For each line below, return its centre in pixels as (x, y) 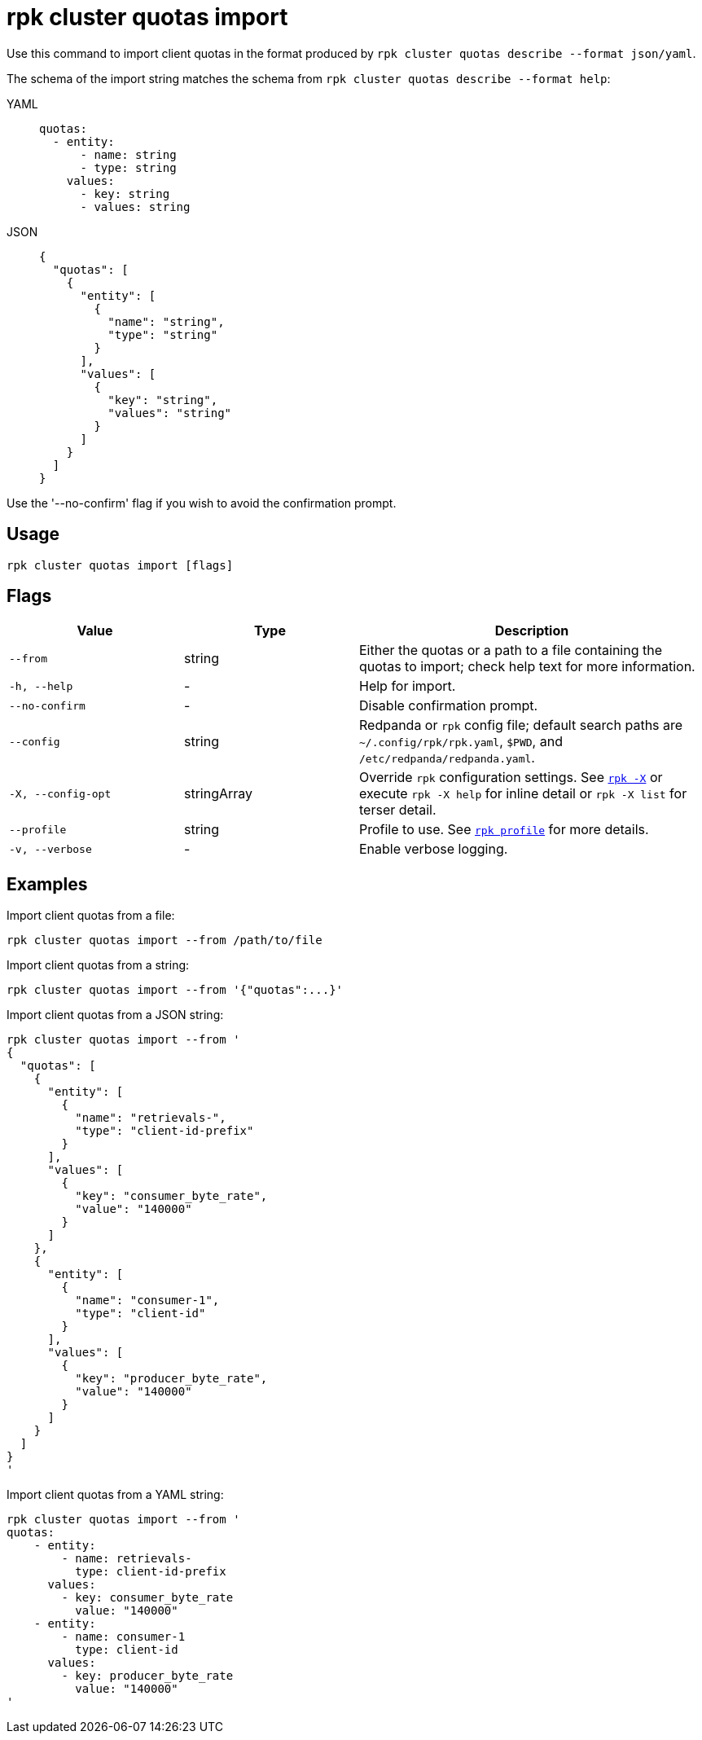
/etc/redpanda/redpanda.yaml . (447, 758)
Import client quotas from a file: (91, 916)
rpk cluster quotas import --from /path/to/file (165, 940)
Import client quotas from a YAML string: (115, 1495)
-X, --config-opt (60, 793)
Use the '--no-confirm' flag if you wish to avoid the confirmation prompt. (202, 503)
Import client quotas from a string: (98, 965)
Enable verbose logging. (434, 849)
